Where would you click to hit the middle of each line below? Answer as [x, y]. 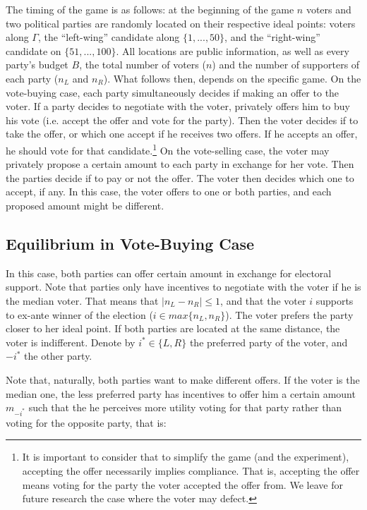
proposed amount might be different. [85, 205]
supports [335, 300]
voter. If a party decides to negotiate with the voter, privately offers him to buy [178, 106]
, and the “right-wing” [272, 37]
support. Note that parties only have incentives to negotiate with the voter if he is [183, 287]
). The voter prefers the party [289, 314]
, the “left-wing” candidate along [109, 37]
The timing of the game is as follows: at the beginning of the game [150, 9]
